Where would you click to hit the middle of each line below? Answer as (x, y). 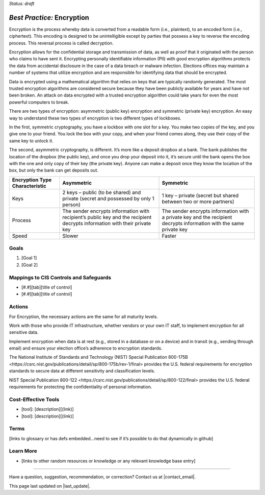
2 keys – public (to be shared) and (102, 192)
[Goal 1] (29, 258)
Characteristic (29, 186)
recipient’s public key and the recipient (107, 217)
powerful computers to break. (39, 102)
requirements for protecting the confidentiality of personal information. (80, 387)
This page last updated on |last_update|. (50, 486)
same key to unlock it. (31, 141)
